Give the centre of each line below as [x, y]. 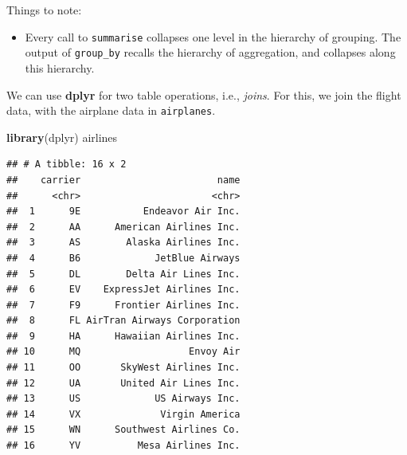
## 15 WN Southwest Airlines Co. [123, 430]
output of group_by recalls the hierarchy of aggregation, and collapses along [210, 52]
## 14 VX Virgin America [123, 414]
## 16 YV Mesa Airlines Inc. [123, 446]
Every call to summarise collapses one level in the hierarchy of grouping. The [213, 36]
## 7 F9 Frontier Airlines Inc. [123, 305]
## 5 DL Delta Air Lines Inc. [123, 274]
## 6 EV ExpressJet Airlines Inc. [123, 290]
